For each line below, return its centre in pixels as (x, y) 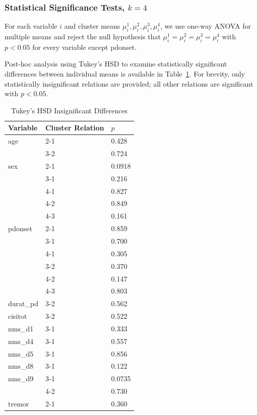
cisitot (18, 316)
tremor (19, 403)
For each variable (31, 26)
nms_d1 (21, 328)
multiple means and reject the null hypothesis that (83, 37)
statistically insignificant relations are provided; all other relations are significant (129, 83)
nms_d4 (21, 341)
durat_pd (23, 303)
